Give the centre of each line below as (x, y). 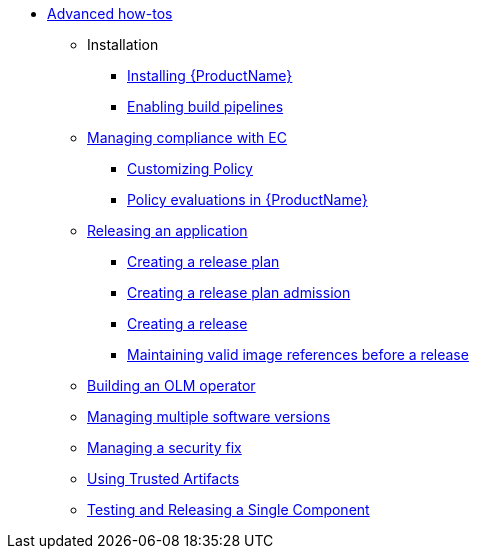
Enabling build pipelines (205, 106)
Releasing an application (167, 230)
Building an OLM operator (171, 385)
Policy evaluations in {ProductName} (247, 199)
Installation (123, 44)
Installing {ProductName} (210, 75)
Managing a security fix (164, 447)
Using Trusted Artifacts (163, 478)
